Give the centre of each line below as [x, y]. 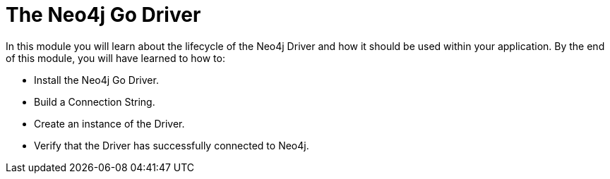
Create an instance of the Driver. [109, 123]
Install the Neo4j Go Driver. [96, 80]
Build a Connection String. [95, 101]
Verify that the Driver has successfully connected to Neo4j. [172, 145]
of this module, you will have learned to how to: [115, 58]
